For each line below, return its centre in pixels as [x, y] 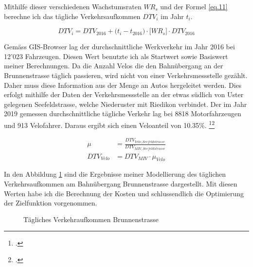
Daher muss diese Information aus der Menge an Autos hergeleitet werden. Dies [123, 85]
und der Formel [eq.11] [194, 6]
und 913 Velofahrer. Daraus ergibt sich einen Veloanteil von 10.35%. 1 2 [109, 124]
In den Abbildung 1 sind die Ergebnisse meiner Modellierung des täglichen [115, 174]
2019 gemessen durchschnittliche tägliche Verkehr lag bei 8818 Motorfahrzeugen [123, 113]
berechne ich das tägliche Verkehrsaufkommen [72, 16]
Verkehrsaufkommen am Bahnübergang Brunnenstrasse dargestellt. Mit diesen [121, 184]
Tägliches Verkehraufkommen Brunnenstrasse [91, 219]
